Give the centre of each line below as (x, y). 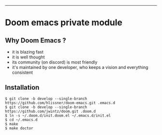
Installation (22, 88)
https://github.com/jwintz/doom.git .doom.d (50, 111)
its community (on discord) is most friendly (55, 62)
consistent (22, 72)
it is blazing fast (27, 52)
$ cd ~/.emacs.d (21, 120)
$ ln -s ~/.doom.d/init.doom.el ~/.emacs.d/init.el (58, 115)
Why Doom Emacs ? (36, 40)
